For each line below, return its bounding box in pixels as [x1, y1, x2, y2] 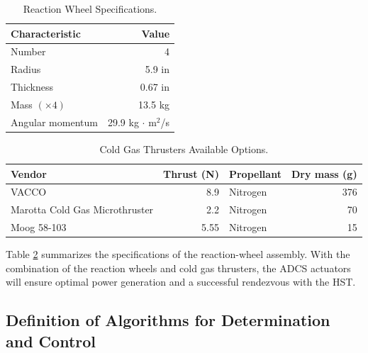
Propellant [228, 166, 281, 181]
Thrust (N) [163, 166, 219, 181]
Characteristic [11, 26, 81, 40]
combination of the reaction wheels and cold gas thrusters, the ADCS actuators [6, 260, 351, 275]
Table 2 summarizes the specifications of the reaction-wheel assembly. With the [6, 247, 350, 262]
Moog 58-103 [11, 220, 67, 235]
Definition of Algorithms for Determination [6, 309, 330, 331]
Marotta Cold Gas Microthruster [11, 202, 154, 217]
